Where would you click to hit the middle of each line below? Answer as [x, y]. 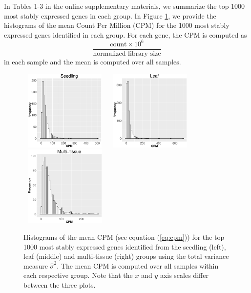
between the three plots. [60, 285]
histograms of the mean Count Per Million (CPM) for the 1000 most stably [117, 25]
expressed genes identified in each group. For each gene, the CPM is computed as [125, 34]
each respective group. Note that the [78, 275]
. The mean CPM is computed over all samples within [138, 265]
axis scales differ [184, 275]
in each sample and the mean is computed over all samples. [93, 61]
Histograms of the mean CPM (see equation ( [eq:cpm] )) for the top [124, 237]
